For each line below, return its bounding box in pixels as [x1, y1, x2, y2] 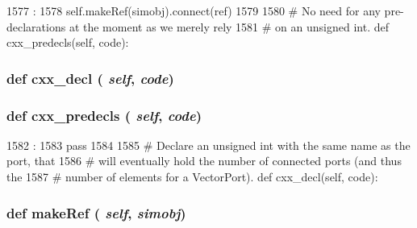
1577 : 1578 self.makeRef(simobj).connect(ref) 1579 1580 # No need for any [6, 2, 381, 19]
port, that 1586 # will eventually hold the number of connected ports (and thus [6, 152, 402, 169]
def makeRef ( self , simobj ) [6, 202, 186, 222]
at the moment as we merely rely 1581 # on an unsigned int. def [69, 18, 389, 35]
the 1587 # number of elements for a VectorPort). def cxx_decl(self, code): [6, 168, 378, 185]
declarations [6, 18, 66, 35]
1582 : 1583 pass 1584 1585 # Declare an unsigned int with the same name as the [6, 136, 411, 153]
